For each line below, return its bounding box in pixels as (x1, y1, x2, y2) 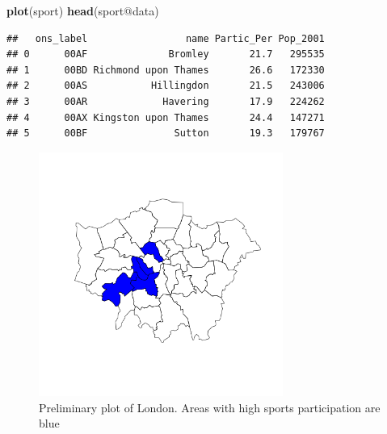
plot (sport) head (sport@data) (6, 2, 159, 19)
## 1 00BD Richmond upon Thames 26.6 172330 (6, 64, 325, 76)
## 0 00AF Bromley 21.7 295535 (6, 48, 325, 61)
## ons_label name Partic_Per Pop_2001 (6, 32, 325, 44)
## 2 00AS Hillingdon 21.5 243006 (6, 80, 325, 92)
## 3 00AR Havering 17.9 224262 (6, 95, 325, 107)
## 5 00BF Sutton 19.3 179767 (6, 127, 325, 140)
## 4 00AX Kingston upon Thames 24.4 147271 (6, 111, 325, 123)
